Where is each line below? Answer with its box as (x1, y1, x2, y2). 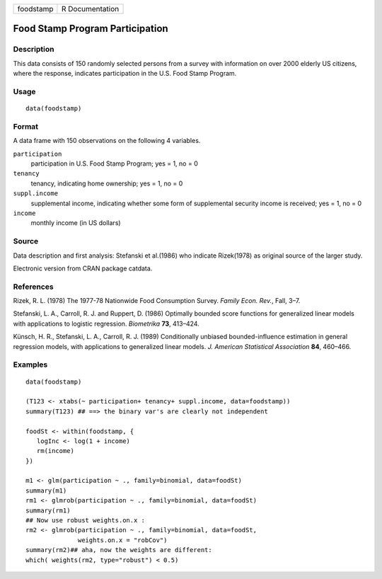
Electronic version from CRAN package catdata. (13, 264, 153, 273)
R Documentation (61, 4, 120, 13)
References (13, 282, 54, 292)
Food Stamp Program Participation (13, 23, 169, 35)
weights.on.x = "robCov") (78, 536, 168, 544)
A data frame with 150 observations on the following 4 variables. (13, 137, 201, 145)
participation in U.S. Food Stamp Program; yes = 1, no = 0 (30, 159, 198, 168)
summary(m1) (25, 486, 67, 495)
